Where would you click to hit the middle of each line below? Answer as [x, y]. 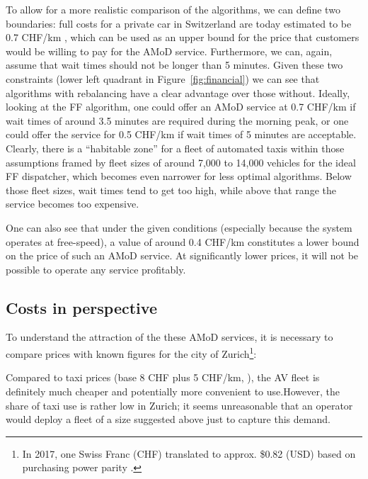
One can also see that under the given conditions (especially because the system [179, 227]
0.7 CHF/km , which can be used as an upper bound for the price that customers [183, 37]
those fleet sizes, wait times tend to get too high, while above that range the [171, 190]
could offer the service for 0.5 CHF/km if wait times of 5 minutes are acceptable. [181, 134]
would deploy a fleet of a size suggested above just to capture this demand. [168, 419]
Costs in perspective [81, 307]
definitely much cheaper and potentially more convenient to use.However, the [173, 391]
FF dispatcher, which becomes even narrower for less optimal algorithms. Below [179, 176]
